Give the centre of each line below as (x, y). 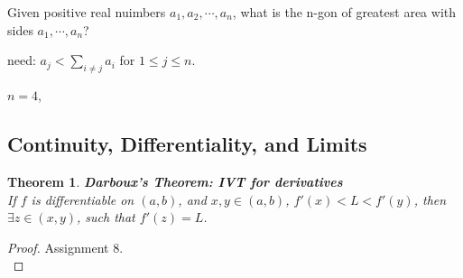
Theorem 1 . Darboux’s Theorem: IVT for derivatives (175, 182)
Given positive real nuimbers (87, 12)
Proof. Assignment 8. (65, 247)
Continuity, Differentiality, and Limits (187, 144)
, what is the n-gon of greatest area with (344, 12)
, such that (106, 217)
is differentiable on (83, 199)
